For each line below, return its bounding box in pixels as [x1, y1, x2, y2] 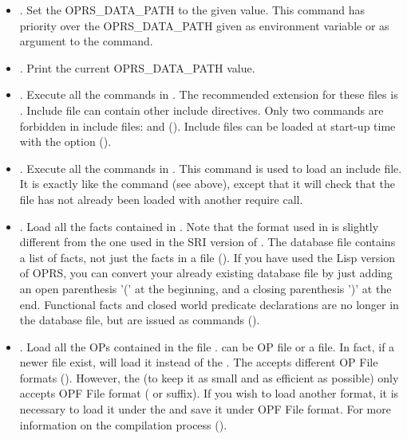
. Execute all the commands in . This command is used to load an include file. [19, 159, 402, 176]
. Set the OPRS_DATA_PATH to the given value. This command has [19, 2, 366, 18]
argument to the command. [19, 33, 153, 49]
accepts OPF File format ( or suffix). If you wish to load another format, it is [19, 385, 399, 402]
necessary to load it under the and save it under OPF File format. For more [19, 401, 391, 417]
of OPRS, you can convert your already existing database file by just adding [19, 265, 393, 281]
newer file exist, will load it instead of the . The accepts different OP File [19, 354, 378, 370]
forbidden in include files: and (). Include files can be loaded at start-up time [19, 117, 396, 134]
